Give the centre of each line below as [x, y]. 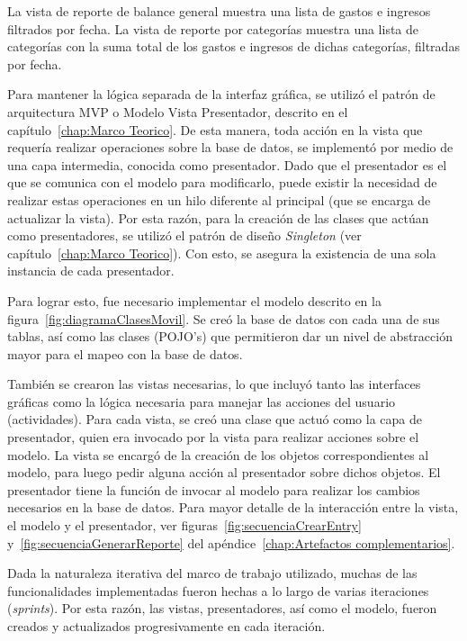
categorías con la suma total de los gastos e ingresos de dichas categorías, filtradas [233, 46]
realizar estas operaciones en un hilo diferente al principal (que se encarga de [219, 199]
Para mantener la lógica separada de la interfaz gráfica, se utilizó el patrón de [221, 94]
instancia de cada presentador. [91, 271]
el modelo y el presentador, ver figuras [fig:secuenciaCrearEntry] [184, 525]
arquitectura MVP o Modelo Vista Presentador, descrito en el [178, 111]
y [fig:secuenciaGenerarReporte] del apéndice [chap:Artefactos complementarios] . [231, 542]
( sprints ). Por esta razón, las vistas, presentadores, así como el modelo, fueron [222, 608]
